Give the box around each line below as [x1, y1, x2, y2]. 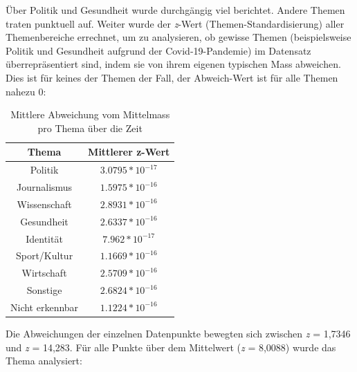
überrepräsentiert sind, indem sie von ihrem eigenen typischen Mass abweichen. [6, 57, 341, 71]
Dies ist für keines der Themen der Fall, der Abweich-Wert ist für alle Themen [6, 70, 338, 84]
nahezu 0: [6, 84, 46, 98]
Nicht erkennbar [10, 299, 79, 314]
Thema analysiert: [6, 353, 82, 368]
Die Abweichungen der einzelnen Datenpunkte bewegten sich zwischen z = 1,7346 [6, 326, 351, 341]
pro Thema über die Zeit [37, 120, 143, 135]
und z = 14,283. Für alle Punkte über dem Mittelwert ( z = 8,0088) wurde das [6, 340, 336, 354]
